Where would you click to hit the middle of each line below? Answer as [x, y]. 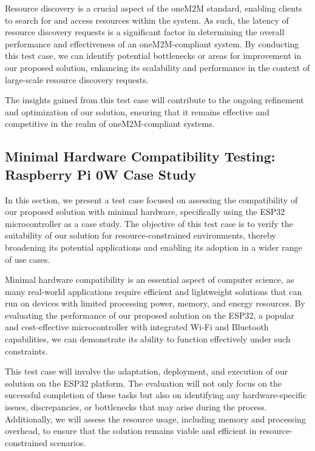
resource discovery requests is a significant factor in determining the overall [145, 32]
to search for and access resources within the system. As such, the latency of [147, 20]
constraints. [26, 351]
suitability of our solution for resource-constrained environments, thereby [141, 235]
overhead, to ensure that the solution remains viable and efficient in [131, 431]
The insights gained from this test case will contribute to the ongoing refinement [154, 100]
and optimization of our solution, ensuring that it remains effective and [137, 111]
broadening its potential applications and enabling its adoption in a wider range [154, 247]
